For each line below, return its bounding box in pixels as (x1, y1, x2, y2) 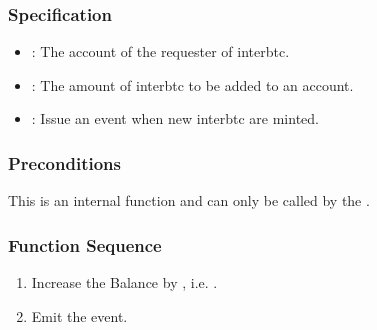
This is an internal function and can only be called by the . (8, 190, 370, 211)
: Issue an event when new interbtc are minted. (31, 108, 319, 129)
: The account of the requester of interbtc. (31, 41, 290, 62)
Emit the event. (31, 305, 128, 326)
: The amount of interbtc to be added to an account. (31, 74, 354, 95)
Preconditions (8, 150, 121, 175)
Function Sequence (8, 232, 162, 257)
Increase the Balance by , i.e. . (31, 272, 218, 293)
